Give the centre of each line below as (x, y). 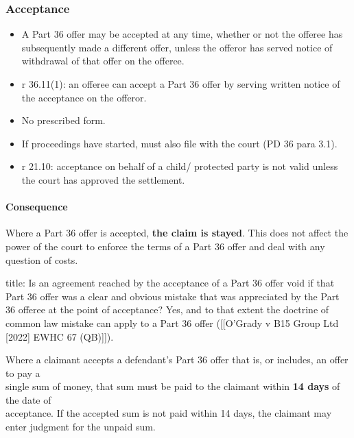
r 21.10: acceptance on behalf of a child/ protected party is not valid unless (180, 166)
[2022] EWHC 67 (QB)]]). (60, 336)
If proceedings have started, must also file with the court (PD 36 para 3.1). (179, 143)
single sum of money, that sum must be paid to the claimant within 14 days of (173, 386)
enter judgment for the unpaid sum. (81, 427)
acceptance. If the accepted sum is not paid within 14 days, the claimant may (169, 413)
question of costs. (42, 259)
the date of (28, 399)
